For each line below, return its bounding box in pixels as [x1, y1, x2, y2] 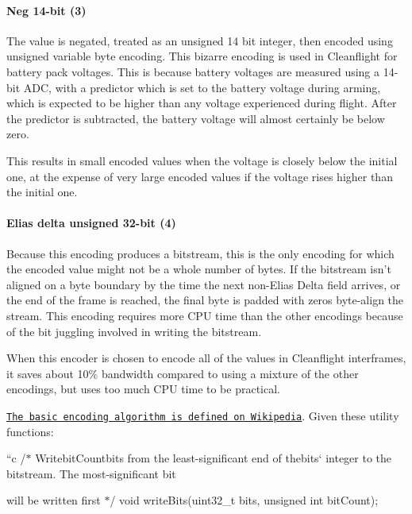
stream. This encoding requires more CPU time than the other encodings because [6, 307, 403, 323]
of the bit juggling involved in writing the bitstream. [6, 323, 262, 339]
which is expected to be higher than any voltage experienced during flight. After [6, 95, 397, 111]
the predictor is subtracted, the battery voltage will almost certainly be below [6, 110, 385, 126]
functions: [6, 423, 54, 439]
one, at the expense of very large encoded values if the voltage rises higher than [6, 168, 393, 184]
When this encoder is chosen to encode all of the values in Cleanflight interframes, [6, 350, 406, 366]
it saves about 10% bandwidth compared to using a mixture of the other [6, 365, 359, 381]
